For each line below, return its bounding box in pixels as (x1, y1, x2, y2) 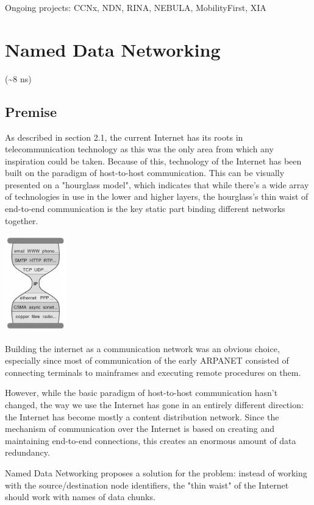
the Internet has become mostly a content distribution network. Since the (5, 410, 279, 423)
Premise (5, 102, 57, 121)
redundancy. (5, 446, 50, 459)
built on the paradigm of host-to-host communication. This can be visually (5, 166, 285, 179)
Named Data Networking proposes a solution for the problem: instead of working (5, 467, 307, 479)
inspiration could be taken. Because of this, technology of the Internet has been (5, 154, 302, 167)
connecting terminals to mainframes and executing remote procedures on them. (5, 366, 301, 378)
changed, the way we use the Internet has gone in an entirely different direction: (5, 398, 304, 411)
